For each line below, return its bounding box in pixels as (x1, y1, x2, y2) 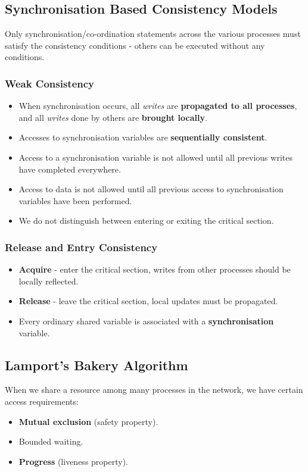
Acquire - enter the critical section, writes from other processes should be (18, 263, 291, 276)
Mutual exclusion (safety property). (18, 415, 158, 427)
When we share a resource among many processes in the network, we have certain (5, 383, 303, 396)
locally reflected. (18, 274, 79, 287)
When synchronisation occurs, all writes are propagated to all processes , (18, 99, 297, 112)
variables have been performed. (18, 194, 132, 207)
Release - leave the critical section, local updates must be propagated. (18, 295, 278, 307)
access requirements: (5, 395, 79, 407)
